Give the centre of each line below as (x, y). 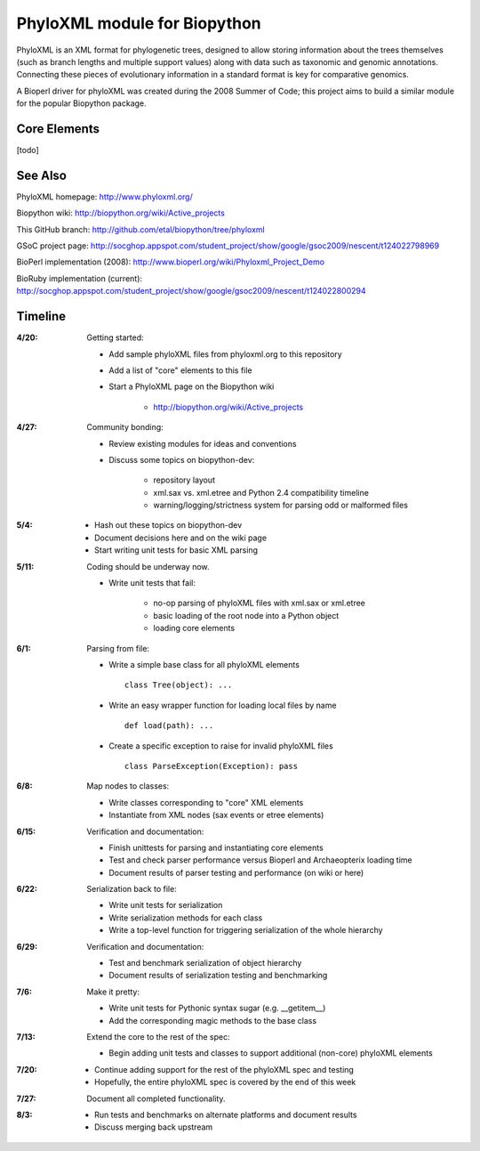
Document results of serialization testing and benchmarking (218, 976)
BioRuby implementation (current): (79, 278)
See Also (41, 175)
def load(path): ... (169, 726)
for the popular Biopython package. (81, 103)
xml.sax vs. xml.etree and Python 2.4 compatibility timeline (261, 492)
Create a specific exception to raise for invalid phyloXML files (221, 746)
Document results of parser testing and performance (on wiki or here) (236, 872)
